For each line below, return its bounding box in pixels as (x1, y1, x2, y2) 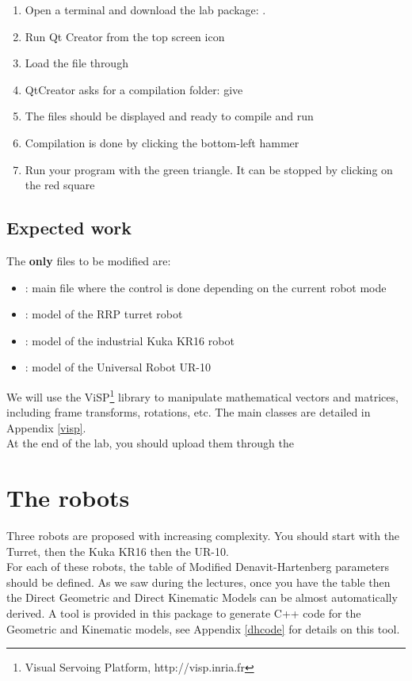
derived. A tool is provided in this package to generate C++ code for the (6, 605, 361, 622)
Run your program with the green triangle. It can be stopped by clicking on (25, 161, 393, 177)
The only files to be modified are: (6, 252, 171, 268)
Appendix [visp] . (6, 419, 86, 436)
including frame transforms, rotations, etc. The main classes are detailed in (6, 404, 371, 420)
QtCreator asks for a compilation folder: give (25, 81, 243, 97)
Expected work (6, 215, 132, 240)
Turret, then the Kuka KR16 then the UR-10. (6, 542, 229, 559)
